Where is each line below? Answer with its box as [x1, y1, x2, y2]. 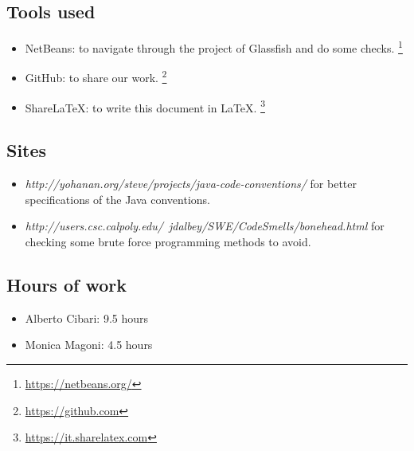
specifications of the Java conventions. [25, 190, 210, 207]
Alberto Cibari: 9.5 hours [25, 309, 149, 326]
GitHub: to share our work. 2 [25, 67, 167, 86]
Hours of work [6, 272, 127, 296]
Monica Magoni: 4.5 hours [25, 336, 153, 353]
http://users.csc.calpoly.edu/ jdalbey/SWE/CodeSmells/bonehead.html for [25, 218, 385, 234]
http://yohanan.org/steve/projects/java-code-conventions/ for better [25, 175, 357, 192]
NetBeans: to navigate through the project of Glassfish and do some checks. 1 [25, 37, 403, 56]
